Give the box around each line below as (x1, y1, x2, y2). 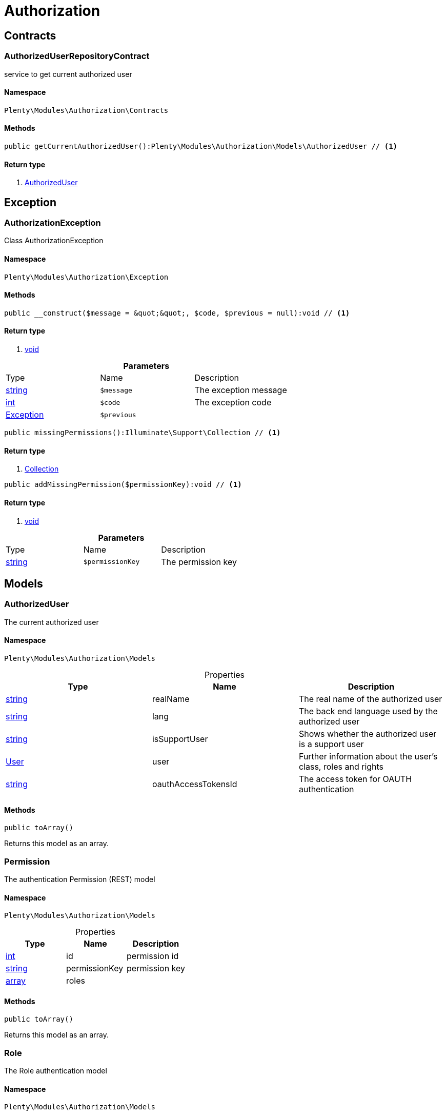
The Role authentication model (4, 1066, 107, 1075)
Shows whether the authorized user (298, 728, 437, 739)
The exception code (194, 397, 272, 408)
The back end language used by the (298, 706, 438, 716)
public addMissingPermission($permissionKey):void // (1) (4, 480, 242, 489)
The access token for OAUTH (298, 773, 412, 784)
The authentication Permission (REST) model (4, 874, 155, 884)
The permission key (161, 556, 237, 567)
